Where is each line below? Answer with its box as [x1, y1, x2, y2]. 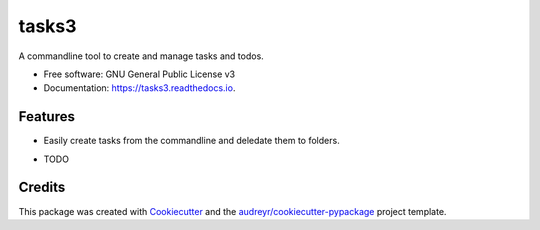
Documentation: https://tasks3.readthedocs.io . [43, 82, 236, 94]
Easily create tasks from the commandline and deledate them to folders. [43, 135, 340, 147]
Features [18, 108, 75, 125]
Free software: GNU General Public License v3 [43, 68, 236, 80]
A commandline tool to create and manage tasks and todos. [18, 50, 264, 62]
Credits [18, 179, 66, 196]
